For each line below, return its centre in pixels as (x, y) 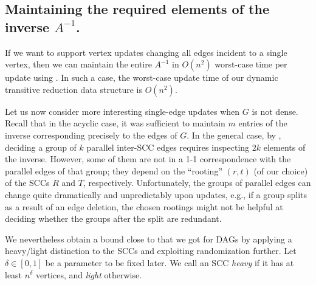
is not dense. (275, 111)
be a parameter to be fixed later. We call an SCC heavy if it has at (170, 262)
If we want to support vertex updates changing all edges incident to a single (146, 52)
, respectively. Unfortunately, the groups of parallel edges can (197, 183)
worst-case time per (251, 64)
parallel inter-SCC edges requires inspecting (168, 147)
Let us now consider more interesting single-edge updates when (122, 111)
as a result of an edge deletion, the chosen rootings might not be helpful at (144, 206)
